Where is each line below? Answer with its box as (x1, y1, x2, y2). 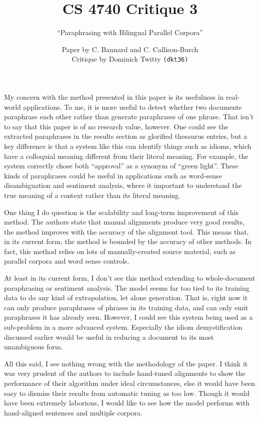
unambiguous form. (4, 341, 63, 352)
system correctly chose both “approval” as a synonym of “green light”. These (4, 160, 238, 171)
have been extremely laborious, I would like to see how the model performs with (4, 397, 249, 408)
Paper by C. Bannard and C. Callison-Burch (61, 44, 198, 54)
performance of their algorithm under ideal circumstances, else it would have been (4, 378, 255, 388)
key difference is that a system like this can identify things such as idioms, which (4, 140, 251, 151)
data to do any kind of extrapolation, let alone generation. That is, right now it (4, 292, 248, 303)
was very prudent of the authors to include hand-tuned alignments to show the (4, 368, 245, 378)
